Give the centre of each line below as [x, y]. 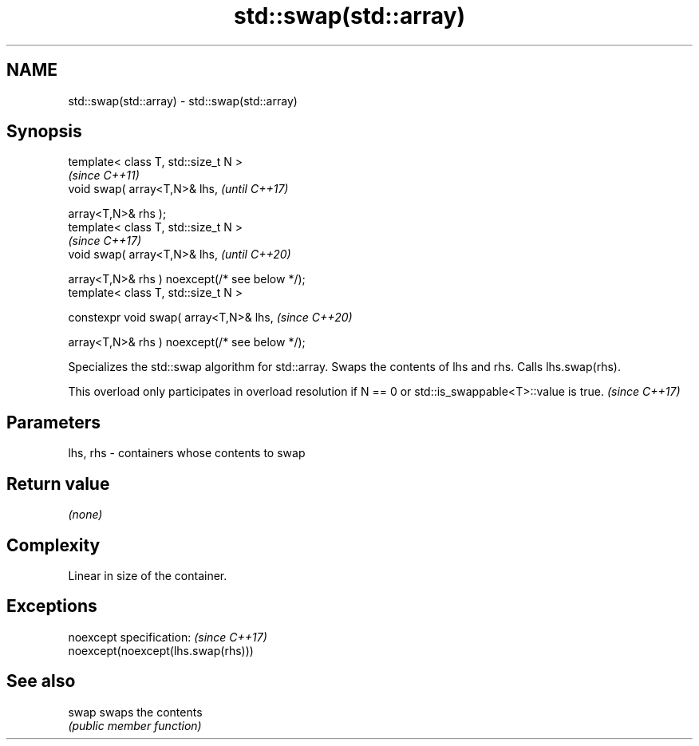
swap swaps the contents [135, 712]
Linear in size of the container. [148, 575]
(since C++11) [104, 176]
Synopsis [44, 132]
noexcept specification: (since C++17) [168, 637]
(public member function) [135, 725]
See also [41, 681]
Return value [58, 484]
